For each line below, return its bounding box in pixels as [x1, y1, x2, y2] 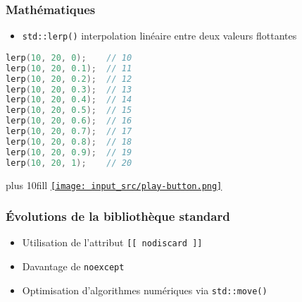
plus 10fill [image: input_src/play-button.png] [6, 177, 222, 192]
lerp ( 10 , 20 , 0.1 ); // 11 [6, 63, 132, 73]
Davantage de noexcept [22, 259, 125, 274]
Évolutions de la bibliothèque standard [6, 207, 230, 225]
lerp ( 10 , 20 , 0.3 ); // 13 [6, 84, 132, 95]
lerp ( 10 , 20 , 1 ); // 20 [6, 157, 132, 168]
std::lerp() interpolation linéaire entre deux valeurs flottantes [22, 28, 297, 43]
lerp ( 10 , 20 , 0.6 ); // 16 [6, 116, 132, 126]
